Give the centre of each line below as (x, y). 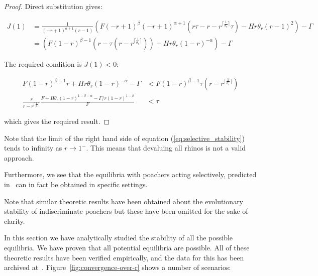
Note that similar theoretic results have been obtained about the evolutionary (124, 201)
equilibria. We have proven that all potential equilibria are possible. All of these (127, 247)
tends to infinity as (33, 148)
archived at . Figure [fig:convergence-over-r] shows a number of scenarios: (118, 267)
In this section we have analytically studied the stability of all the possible (119, 238)
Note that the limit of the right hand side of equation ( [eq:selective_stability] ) (125, 138)
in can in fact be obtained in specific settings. (76, 184)
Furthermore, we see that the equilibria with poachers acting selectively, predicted (130, 174)
